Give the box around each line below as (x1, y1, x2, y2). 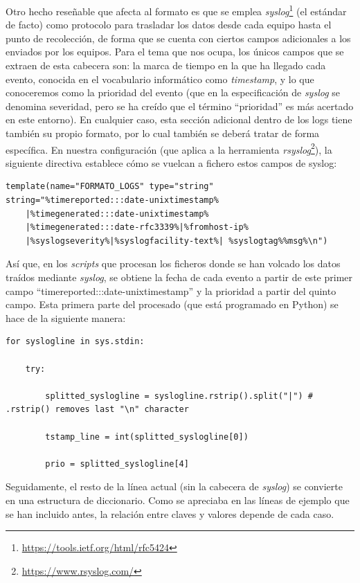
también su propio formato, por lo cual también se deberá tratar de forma (6, 126, 320, 140)
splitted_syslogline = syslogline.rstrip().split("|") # (45, 391, 313, 401)
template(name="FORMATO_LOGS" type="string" (6, 181, 214, 192)
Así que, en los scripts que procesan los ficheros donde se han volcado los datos (6, 256, 341, 271)
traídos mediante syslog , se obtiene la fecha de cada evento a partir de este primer (6, 270, 352, 284)
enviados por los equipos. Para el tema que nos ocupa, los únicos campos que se (6, 44, 344, 59)
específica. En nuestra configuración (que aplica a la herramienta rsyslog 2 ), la (6, 140, 332, 156)
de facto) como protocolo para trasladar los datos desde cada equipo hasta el (6, 17, 332, 32)
